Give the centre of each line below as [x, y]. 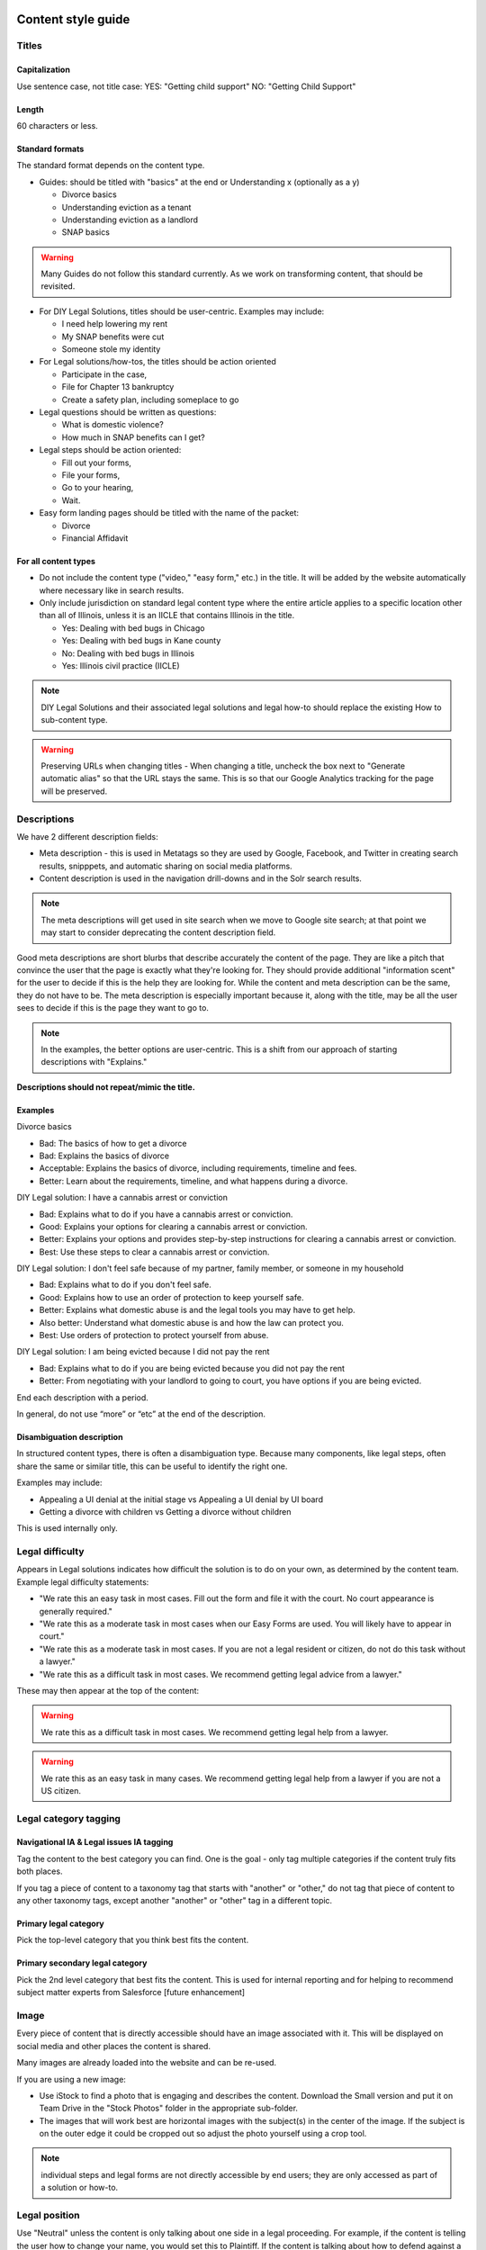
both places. [40, 1871]
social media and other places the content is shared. [114, 2046]
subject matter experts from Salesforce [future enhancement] [131, 1993]
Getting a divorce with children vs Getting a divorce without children [165, 1511]
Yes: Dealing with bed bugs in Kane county [141, 641]
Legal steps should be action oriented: [110, 450]
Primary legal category [61, 1924]
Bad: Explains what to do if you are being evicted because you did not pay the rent [192, 1368]
